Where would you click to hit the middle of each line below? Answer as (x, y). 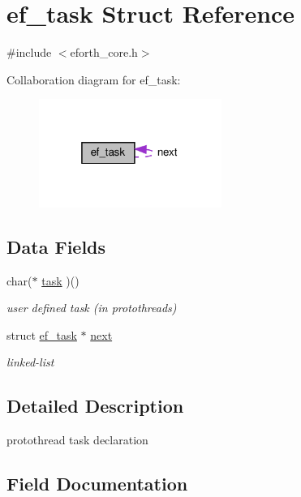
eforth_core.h (104, 52)
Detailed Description (95, 406)
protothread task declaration (77, 440)
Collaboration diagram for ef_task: (94, 79)
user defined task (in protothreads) (92, 308)
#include (29, 52)
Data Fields (56, 246)
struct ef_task (42, 334)
